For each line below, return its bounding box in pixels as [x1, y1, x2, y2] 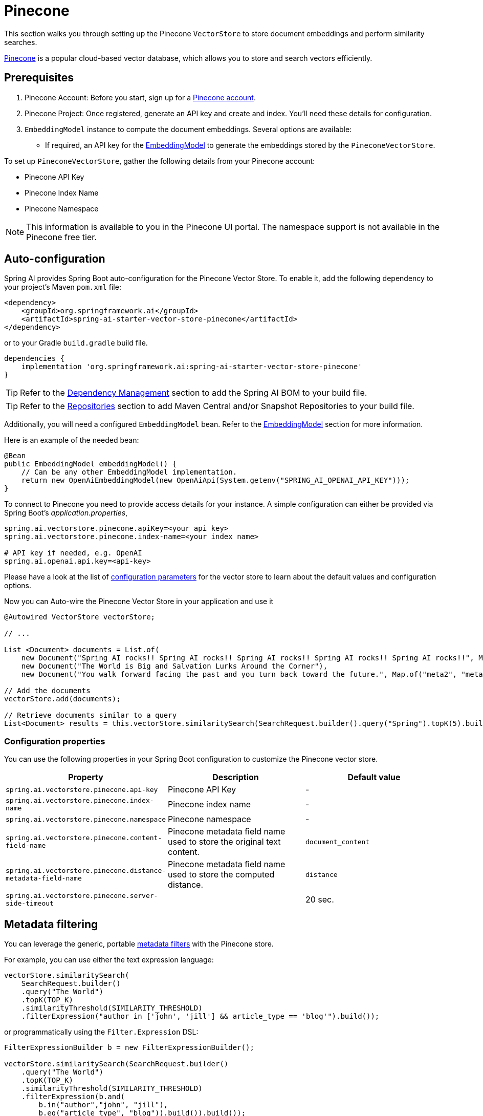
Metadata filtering [4, 917, 98, 931]
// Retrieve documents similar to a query [4, 711, 177, 720]
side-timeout [6, 899, 54, 908]
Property [68, 772, 103, 783]
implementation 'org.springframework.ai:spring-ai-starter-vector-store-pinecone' [21, 362, 362, 371]
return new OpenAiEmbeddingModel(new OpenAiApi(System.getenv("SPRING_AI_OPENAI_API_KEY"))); [21, 476, 410, 485]
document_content [305, 838, 370, 846]
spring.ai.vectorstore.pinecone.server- [6, 892, 158, 900]
